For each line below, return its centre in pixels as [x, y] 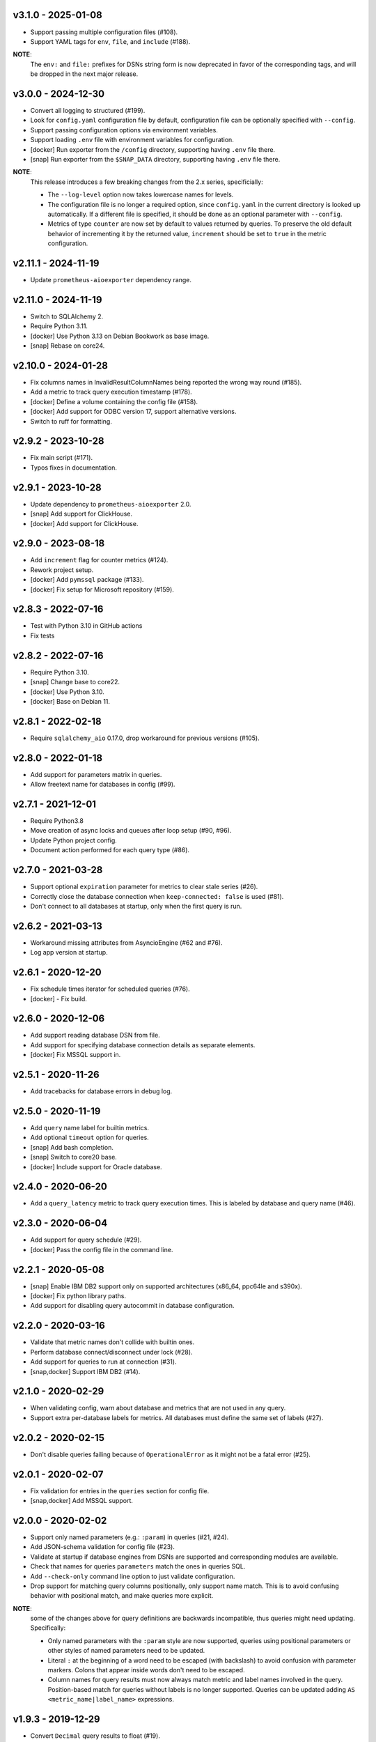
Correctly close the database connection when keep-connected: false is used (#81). [157, 896]
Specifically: [48, 1628]
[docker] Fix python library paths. [78, 1296]
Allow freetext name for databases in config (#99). [103, 785]
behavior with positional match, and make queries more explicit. [122, 1596]
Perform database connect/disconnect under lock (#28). [111, 1352]
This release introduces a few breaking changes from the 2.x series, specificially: [147, 182]
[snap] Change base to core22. [75, 682]
